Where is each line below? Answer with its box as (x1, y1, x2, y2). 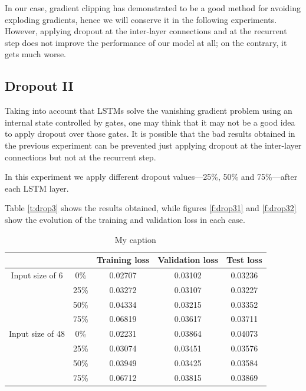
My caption (114, 233, 156, 245)
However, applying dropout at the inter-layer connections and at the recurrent (5, 25, 287, 37)
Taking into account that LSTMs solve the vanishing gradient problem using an (5, 104, 292, 117)
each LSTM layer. (5, 182, 69, 194)
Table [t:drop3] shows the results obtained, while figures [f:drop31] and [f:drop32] (5, 202, 297, 214)
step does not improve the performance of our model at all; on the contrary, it (5, 36, 287, 48)
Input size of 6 (11, 268, 63, 281)
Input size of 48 (9, 327, 65, 340)
